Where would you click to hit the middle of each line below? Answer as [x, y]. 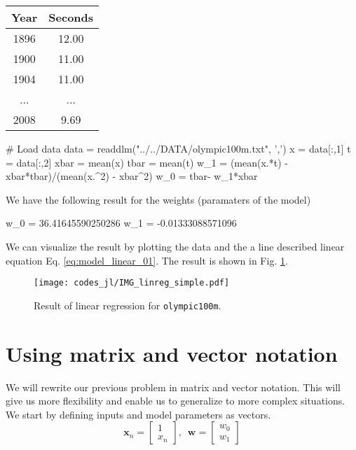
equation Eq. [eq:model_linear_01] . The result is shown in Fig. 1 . [147, 260]
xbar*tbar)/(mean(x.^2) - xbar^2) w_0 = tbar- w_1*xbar [132, 176]
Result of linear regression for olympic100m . [128, 305]
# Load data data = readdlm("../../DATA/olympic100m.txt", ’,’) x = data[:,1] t [178, 148]
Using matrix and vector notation [172, 353]
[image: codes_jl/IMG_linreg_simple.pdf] [132, 283]
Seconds [71, 17]
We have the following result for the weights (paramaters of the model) [158, 199]
